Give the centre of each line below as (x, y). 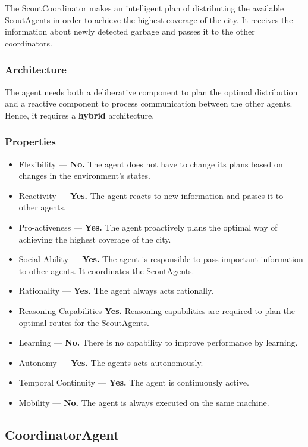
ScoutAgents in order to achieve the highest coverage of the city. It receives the (149, 19)
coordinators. (29, 43)
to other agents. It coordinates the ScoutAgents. (106, 270)
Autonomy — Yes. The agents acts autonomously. (111, 362)
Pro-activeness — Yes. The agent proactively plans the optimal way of (148, 227)
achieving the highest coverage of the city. (95, 239)
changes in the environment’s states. (85, 176)
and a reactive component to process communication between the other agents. (149, 103)
